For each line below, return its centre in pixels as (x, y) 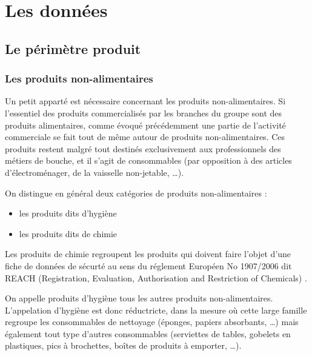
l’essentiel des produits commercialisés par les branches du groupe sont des (144, 113)
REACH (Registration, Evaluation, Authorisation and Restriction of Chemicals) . (156, 277)
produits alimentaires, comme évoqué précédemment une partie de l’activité (145, 125)
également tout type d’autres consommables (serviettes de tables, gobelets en (148, 333)
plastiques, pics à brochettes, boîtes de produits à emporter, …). (123, 345)
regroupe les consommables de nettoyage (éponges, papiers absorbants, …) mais (152, 322)
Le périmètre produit (73, 48)
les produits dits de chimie (68, 233)
